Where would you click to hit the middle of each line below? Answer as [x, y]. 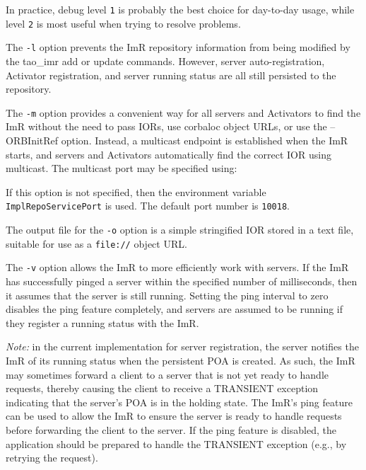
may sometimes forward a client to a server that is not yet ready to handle [167, 374]
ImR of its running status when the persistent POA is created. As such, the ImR [181, 360]
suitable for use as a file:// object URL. [96, 243]
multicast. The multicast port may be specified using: [122, 168]
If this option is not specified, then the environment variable [136, 191]
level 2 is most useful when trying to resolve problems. [123, 23]
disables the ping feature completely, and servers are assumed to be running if [175, 309]
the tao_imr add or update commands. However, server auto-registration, [165, 61]
